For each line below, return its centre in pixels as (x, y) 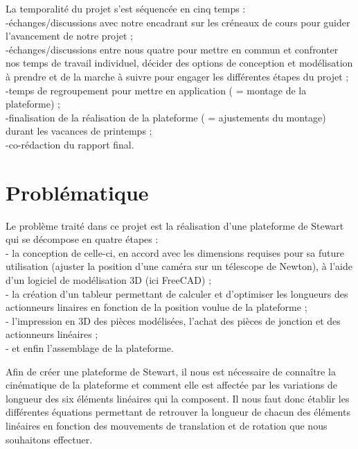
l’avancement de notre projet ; (70, 36)
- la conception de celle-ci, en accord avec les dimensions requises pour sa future (175, 252)
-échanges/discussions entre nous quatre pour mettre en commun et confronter (172, 49)
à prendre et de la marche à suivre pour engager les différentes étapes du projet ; (177, 76)
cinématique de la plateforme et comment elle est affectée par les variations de (171, 385)
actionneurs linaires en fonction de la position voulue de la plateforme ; (156, 307)
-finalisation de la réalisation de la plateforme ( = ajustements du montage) (166, 117)
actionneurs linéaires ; (52, 334)
